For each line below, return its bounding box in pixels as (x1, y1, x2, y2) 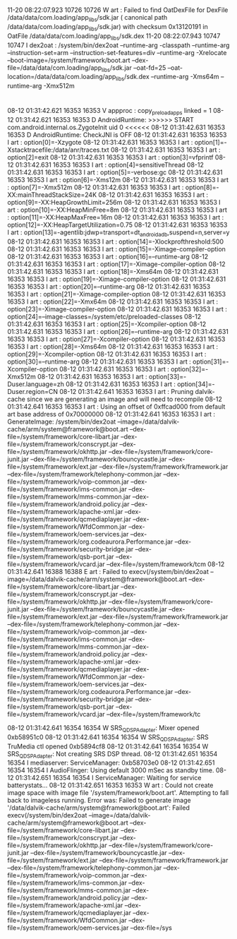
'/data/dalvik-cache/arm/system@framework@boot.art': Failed (7, 803, 190, 812)
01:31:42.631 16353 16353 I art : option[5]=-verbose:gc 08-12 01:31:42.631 (7, 168, 223, 177)
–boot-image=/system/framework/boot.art (7, 56, 130, 64)
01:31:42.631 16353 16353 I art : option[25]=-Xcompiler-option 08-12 (7, 320, 207, 328)
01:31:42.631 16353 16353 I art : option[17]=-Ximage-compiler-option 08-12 (7, 260, 226, 268)
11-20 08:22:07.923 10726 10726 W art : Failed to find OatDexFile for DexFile (7, 6, 229, 14)
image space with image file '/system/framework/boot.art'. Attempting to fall (7, 789, 229, 797)
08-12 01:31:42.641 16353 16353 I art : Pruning (59, 387, 194, 395)
